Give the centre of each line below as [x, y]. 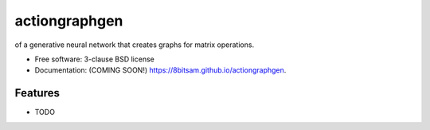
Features [37, 93]
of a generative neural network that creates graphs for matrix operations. [135, 45]
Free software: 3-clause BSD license [94, 59]
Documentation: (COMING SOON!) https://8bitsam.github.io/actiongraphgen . [160, 70]
